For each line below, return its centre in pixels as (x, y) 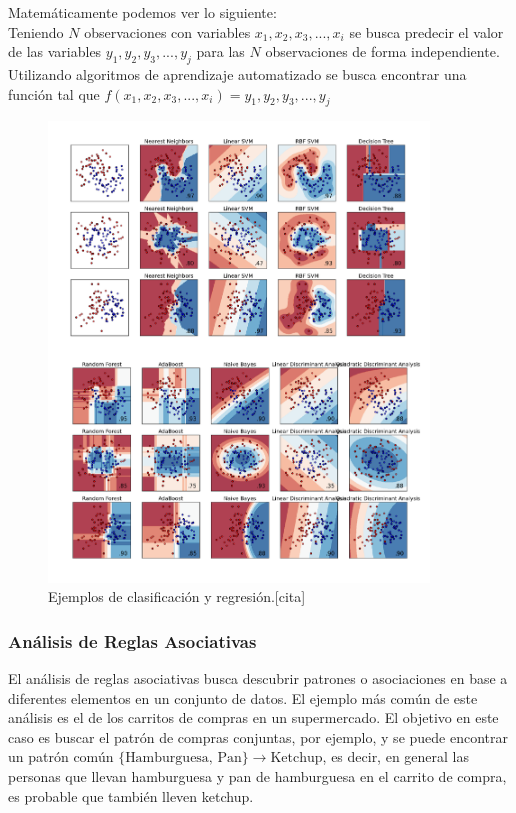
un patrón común (61, 756)
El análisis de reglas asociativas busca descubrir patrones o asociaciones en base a (258, 678)
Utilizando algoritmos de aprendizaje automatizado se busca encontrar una (237, 73)
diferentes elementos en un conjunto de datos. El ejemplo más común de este (243, 697)
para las (220, 51)
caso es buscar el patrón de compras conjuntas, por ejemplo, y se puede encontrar (258, 736)
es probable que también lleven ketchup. (131, 795)
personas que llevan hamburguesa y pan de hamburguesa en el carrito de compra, (257, 776)
